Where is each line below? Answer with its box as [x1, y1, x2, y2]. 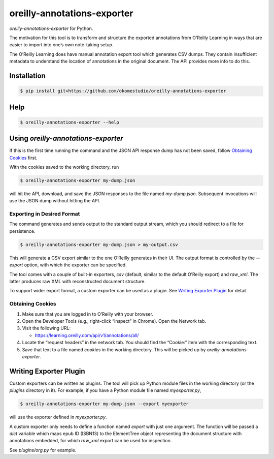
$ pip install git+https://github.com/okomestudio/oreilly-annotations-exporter [20, 88, 226, 94]
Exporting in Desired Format [9, 210, 80, 218]
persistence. [9, 228, 36, 234]
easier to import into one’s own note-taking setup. [9, 42, 114, 48]
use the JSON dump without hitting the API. [9, 198, 100, 204]
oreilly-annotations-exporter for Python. [9, 25, 93, 32]
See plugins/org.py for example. [9, 447, 77, 453]
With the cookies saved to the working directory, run [9, 164, 119, 170]
